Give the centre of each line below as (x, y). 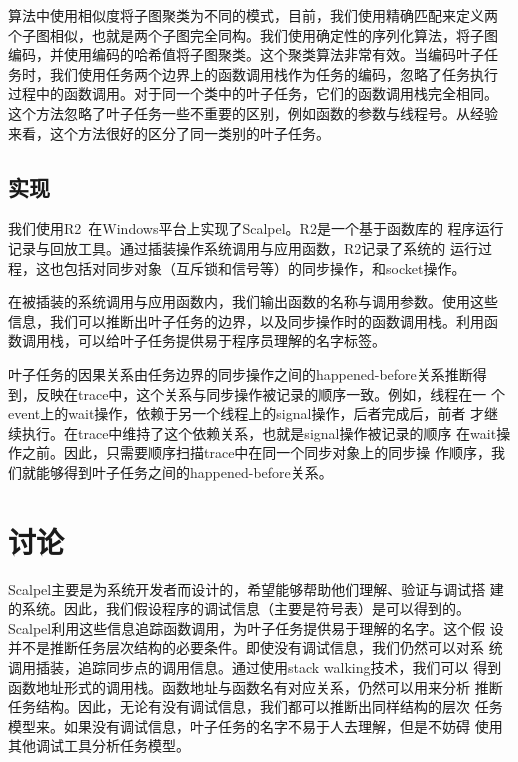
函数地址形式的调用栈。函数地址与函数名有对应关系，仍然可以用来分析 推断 (255, 686)
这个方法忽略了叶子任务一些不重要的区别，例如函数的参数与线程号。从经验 (253, 112)
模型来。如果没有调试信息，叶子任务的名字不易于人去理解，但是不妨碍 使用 (255, 725)
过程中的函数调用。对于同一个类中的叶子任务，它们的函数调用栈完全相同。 (253, 93)
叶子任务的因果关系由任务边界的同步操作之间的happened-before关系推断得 (247, 373)
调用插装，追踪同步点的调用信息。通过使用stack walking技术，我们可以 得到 (255, 666)
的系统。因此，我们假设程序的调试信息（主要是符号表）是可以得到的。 (239, 608)
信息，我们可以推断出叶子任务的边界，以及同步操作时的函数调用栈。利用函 (253, 320)
